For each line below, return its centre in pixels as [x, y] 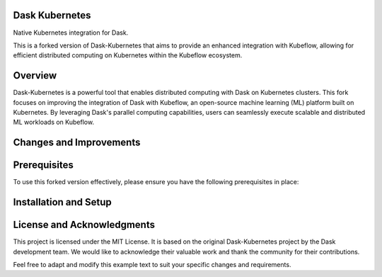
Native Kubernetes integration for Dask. [71, 33]
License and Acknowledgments [84, 225]
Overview [35, 75]
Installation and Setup [63, 202]
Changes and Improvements [77, 143]
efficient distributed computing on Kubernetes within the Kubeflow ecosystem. [128, 55]
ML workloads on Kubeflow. [54, 122]
